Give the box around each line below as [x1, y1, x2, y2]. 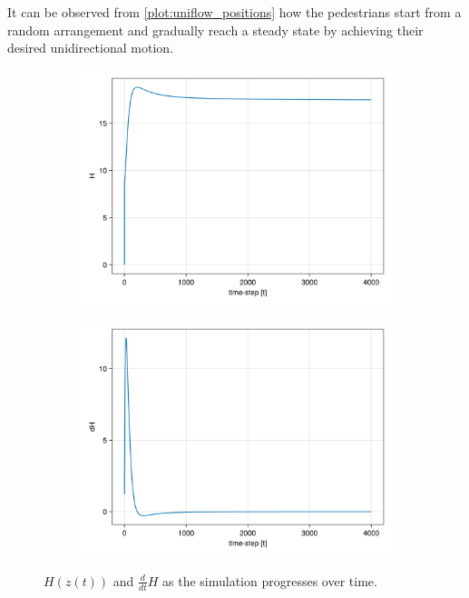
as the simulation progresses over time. [162, 571, 377, 590]
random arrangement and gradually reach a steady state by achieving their [7, 20, 424, 39]
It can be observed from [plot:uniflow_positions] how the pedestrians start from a [7, 3, 462, 21]
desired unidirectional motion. [7, 38, 173, 57]
